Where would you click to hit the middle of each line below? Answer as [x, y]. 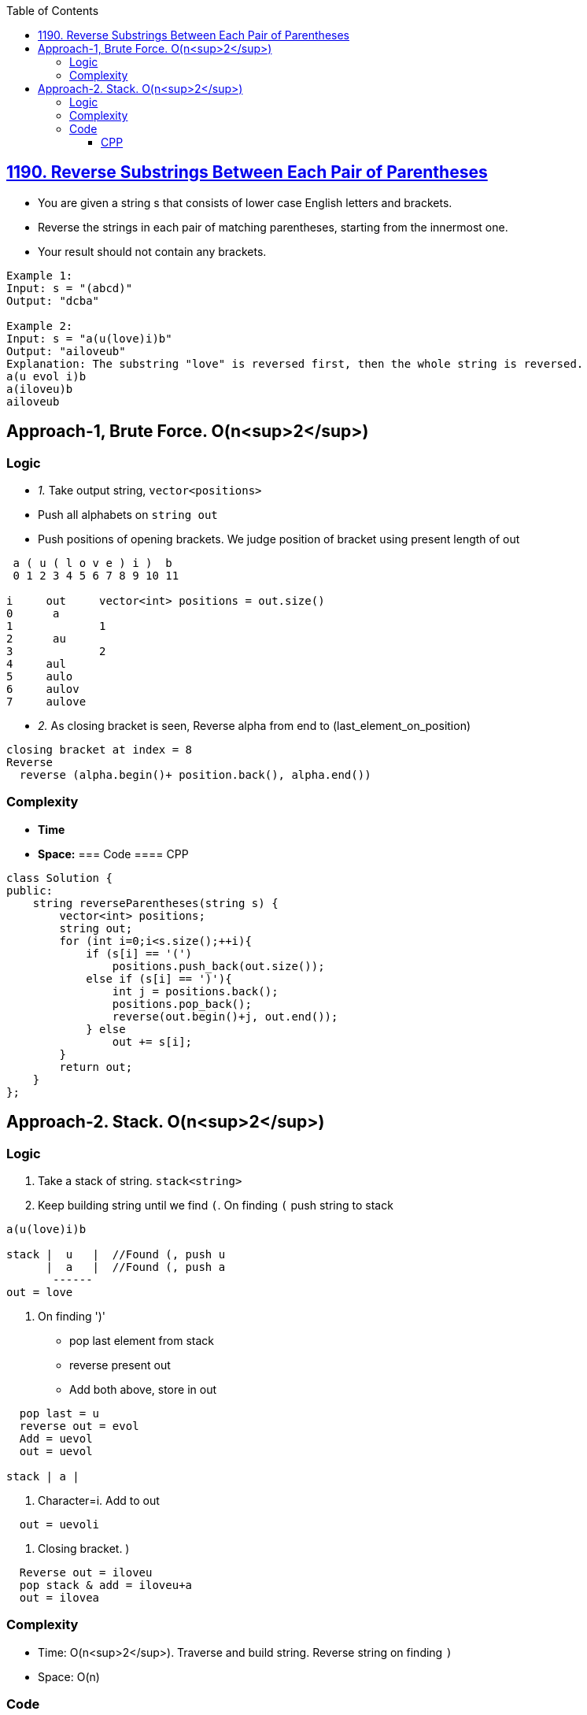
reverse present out [120, 1365]
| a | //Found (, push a [136, 1267]
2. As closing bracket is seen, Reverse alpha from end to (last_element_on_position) [255, 726]
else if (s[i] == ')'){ [159, 978]
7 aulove [46, 702]
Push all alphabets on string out [128, 515]
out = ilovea [59, 1598]
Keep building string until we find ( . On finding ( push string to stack [216, 1206]
